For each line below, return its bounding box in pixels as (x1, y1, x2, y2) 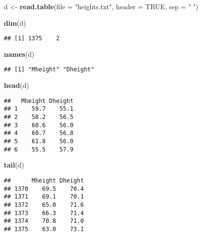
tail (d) (4, 160, 24, 170)
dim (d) (4, 17, 26, 28)
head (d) (4, 80, 29, 90)
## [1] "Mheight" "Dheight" (4, 66, 95, 73)
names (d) (4, 49, 34, 59)
